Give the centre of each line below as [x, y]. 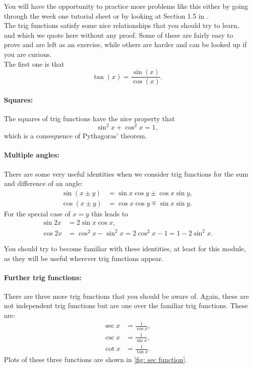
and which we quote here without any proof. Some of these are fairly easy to [119, 35]
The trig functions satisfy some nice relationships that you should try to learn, [122, 25]
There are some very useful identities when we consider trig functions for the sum [126, 173]
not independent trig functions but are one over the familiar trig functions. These [126, 305]
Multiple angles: [32, 155]
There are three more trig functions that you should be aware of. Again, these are [126, 296]
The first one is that [34, 64]
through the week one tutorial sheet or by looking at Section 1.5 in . [106, 15]
